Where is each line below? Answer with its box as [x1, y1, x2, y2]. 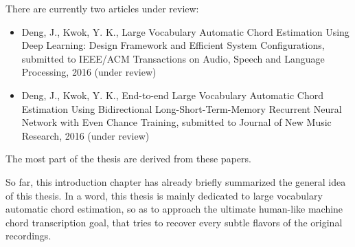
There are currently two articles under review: [5, 1, 199, 15]
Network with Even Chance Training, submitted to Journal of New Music [21, 115, 332, 129]
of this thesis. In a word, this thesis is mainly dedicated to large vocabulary [5, 188, 323, 202]
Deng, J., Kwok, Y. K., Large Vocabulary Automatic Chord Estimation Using [21, 24, 350, 39]
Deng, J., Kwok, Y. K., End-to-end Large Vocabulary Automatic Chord [21, 87, 324, 102]
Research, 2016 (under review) [21, 128, 150, 142]
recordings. [5, 228, 51, 243]
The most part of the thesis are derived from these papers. [5, 151, 251, 166]
